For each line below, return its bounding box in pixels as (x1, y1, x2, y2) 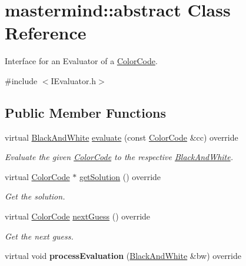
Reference (5, 21, 87, 45)
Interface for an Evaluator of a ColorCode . (5, 55, 158, 67)
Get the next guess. (5, 230, 74, 242)
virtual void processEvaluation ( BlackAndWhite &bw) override (5, 250, 241, 262)
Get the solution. (5, 190, 65, 202)
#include (5, 74, 38, 87)
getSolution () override (79, 170, 161, 182)
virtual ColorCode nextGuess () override (5, 210, 151, 222)
